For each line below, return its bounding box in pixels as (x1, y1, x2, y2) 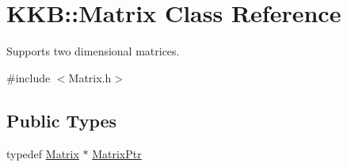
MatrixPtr (92, 145, 142, 161)
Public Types (6, 108, 117, 132)
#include (6, 69, 51, 85)
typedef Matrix (6, 145, 79, 161)
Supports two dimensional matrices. (6, 43, 180, 59)
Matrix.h (68, 69, 112, 85)
